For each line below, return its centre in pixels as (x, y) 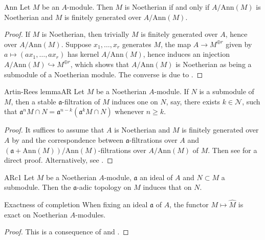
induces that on (167, 187)
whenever (129, 111)
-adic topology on (104, 187)
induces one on (135, 101)
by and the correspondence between (68, 139)
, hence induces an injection (186, 54)
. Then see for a (233, 150)
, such (251, 101)
